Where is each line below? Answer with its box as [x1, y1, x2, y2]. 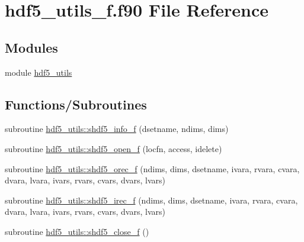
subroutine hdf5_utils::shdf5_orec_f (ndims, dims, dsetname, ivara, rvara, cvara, [5, 162, 300, 175]
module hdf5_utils [5, 66, 72, 78]
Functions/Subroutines [5, 95, 147, 113]
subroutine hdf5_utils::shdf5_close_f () [5, 225, 149, 237]
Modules [5, 38, 58, 56]
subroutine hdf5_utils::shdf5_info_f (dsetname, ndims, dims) [5, 122, 229, 135]
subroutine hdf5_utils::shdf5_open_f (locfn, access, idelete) [5, 142, 222, 154]
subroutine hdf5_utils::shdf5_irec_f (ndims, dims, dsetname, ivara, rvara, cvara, [5, 193, 298, 206]
